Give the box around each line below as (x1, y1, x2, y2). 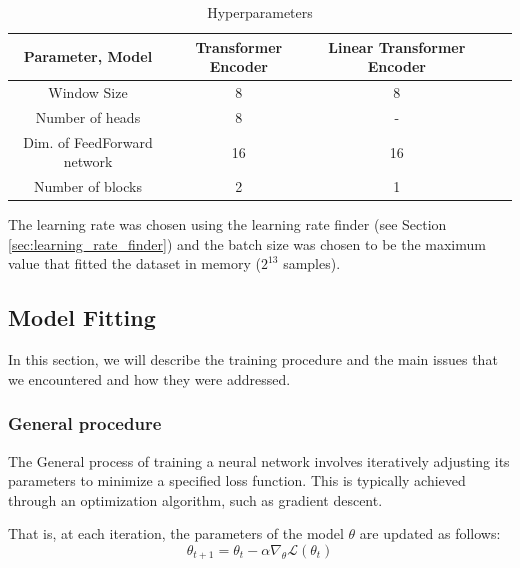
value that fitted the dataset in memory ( (8, 253, 261, 274)
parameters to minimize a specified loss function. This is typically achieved (8, 470, 466, 491)
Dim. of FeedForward (23, 131, 153, 152)
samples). (283, 253, 341, 274)
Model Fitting (8, 302, 156, 333)
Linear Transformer (328, 36, 466, 57)
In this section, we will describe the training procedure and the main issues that (8, 349, 498, 370)
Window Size (48, 82, 128, 103)
